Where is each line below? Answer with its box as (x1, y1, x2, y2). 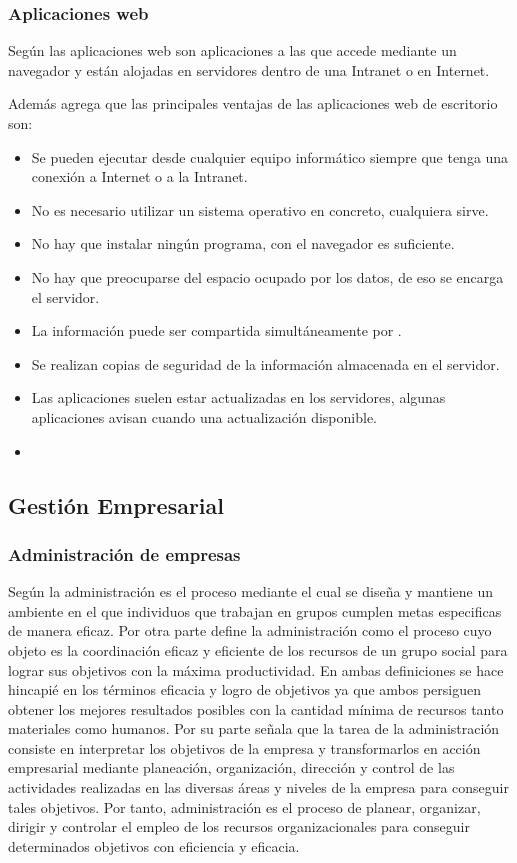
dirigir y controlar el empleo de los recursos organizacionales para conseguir (8, 816, 470, 837)
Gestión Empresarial (8, 489, 225, 520)
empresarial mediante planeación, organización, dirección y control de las (8, 757, 455, 778)
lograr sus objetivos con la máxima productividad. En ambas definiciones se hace (8, 659, 504, 680)
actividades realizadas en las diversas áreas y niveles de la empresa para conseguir (8, 777, 509, 798)
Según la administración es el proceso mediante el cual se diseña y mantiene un (8, 581, 493, 602)
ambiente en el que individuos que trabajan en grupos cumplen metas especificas (8, 600, 502, 621)
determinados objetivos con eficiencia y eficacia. (8, 835, 300, 856)
